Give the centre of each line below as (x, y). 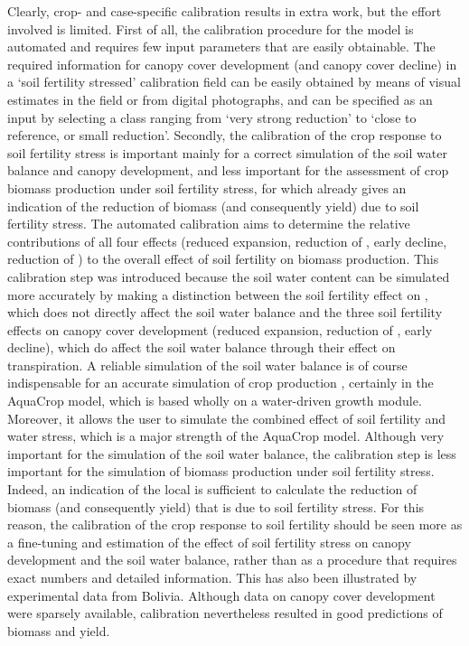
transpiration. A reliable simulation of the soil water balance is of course (207, 365)
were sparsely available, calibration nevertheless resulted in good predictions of (225, 613)
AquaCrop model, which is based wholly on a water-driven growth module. (215, 401)
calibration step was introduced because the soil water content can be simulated (229, 276)
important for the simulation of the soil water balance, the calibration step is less (232, 453)
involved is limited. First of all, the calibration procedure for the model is (211, 28)
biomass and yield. (59, 630)
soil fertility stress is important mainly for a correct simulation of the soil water (227, 152)
